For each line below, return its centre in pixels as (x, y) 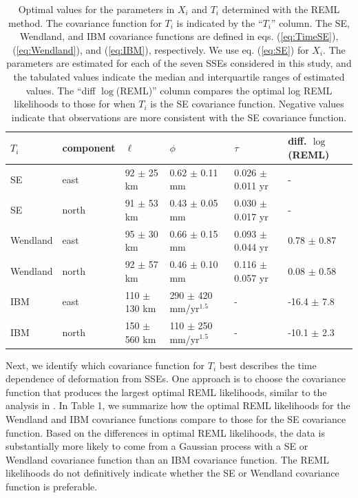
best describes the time (268, 365)
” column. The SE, (310, 22)
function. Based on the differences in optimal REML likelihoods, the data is (165, 432)
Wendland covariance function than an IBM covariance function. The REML (167, 459)
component (89, 148)
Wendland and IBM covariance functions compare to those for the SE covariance (176, 419)
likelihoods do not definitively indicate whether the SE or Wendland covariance (172, 473)
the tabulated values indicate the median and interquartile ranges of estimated (179, 76)
